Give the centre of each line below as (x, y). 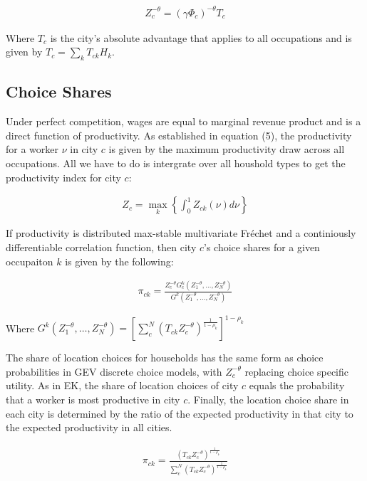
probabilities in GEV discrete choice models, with (114, 371)
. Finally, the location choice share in (268, 400)
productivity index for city (63, 177)
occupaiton (30, 261)
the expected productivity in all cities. (89, 427)
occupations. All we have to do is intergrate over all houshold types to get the (176, 163)
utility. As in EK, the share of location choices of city (122, 385)
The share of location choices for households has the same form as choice (165, 358)
